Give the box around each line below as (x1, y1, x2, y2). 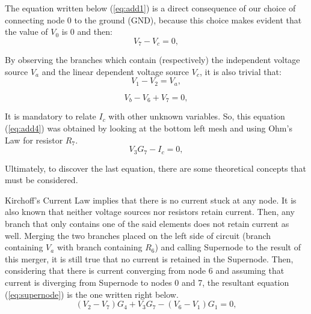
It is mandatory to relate (5, 110, 96, 122)
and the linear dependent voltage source (42, 65, 189, 77)
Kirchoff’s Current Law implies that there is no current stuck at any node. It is (5, 193, 297, 206)
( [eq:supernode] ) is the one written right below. (5, 288, 179, 300)
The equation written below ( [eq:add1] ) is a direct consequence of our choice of (5, 2, 296, 14)
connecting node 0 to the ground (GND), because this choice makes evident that (5, 13, 302, 26)
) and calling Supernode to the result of (155, 241, 301, 253)
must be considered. (5, 174, 78, 186)
